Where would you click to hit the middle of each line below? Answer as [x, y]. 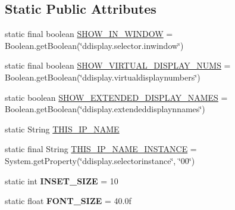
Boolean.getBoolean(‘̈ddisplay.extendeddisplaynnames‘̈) [105, 109]
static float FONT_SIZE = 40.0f [68, 201]
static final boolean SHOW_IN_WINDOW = [89, 34]
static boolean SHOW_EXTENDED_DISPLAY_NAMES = [116, 97]
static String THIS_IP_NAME [62, 129]
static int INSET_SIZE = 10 [62, 180]
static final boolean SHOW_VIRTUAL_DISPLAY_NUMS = [118, 65]
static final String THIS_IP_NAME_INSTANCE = [101, 149]
